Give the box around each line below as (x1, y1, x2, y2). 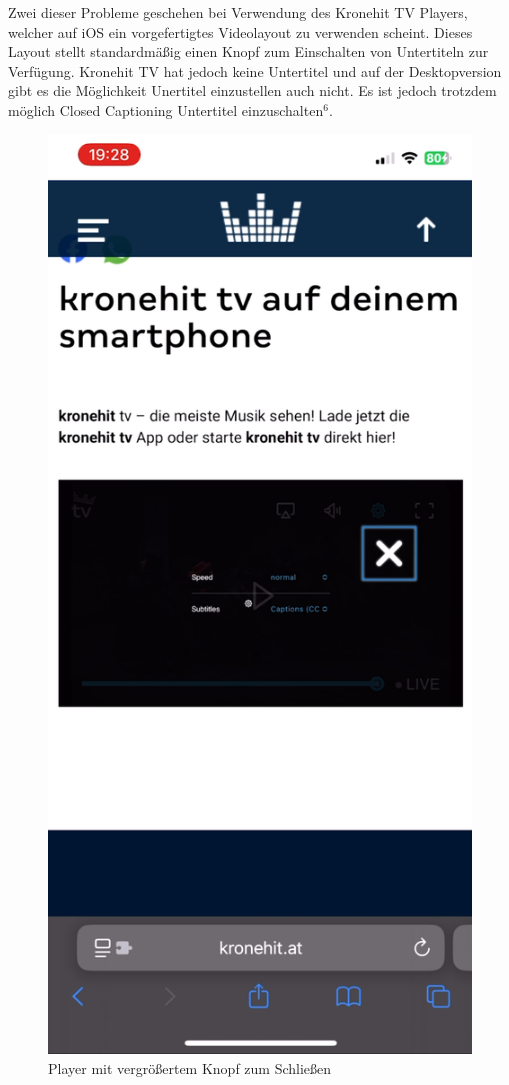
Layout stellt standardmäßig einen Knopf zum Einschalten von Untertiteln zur (8, 41, 489, 62)
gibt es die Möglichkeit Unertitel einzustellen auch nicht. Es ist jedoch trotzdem (8, 80, 497, 101)
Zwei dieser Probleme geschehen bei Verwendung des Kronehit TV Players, (8, 2, 468, 22)
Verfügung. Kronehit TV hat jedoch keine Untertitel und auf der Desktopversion (8, 60, 502, 81)
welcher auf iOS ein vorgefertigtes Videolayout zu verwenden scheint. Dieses (8, 21, 473, 42)
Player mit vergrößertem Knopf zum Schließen (48, 1058, 332, 1079)
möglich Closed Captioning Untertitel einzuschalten (8, 99, 324, 120)
